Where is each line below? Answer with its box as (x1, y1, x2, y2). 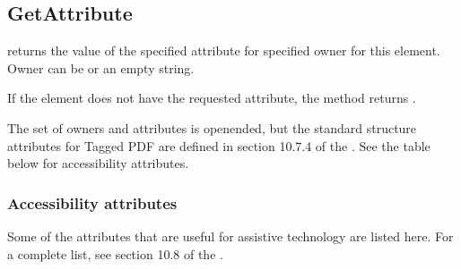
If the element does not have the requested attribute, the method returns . (7, 88, 416, 107)
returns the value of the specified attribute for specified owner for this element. (7, 41, 440, 60)
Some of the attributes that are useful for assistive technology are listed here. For (7, 226, 454, 245)
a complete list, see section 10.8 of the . (7, 244, 223, 263)
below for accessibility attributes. (7, 154, 189, 172)
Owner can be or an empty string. (7, 58, 195, 77)
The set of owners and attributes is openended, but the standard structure (7, 118, 417, 137)
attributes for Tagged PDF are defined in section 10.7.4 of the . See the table (7, 136, 431, 155)
